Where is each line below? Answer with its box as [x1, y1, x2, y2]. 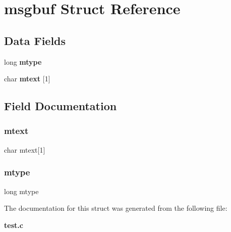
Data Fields [4, 32, 66, 48]
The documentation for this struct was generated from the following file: [4, 203, 227, 213]
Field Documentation [4, 98, 117, 114]
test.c [4, 219, 23, 230]
